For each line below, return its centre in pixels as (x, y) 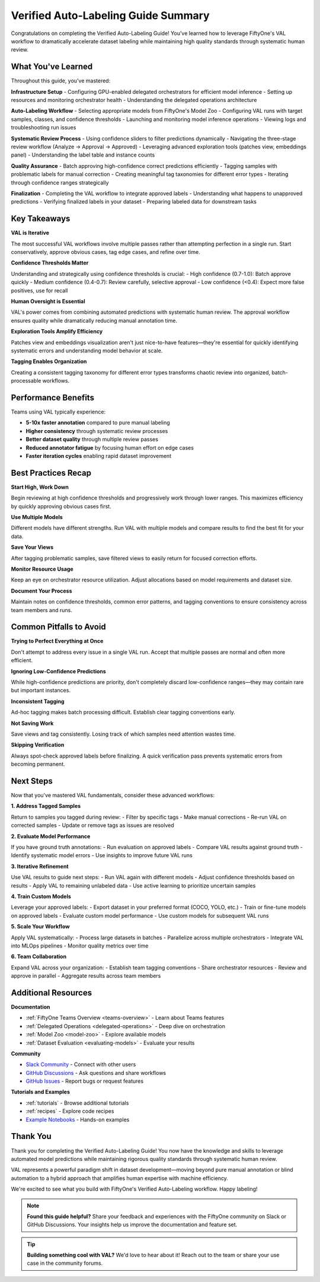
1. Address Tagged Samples (46, 806)
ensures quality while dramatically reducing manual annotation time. (94, 320)
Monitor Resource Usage (42, 569)
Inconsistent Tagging (38, 701)
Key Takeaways (41, 219)
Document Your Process (41, 591)
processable (26, 381)
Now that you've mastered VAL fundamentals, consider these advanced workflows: (113, 796)
